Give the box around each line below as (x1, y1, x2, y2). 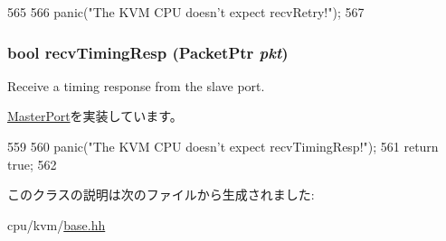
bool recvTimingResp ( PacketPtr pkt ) (7, 41, 289, 63)
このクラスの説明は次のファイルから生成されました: (7, 185, 315, 204)
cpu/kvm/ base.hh (7, 215, 106, 234)
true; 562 (7, 154, 57, 173)
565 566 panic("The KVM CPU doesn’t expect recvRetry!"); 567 (7, 3, 365, 21)
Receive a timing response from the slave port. (7, 76, 265, 95)
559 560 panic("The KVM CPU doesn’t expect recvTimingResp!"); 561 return (7, 137, 439, 155)
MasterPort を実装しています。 (7, 107, 183, 125)
